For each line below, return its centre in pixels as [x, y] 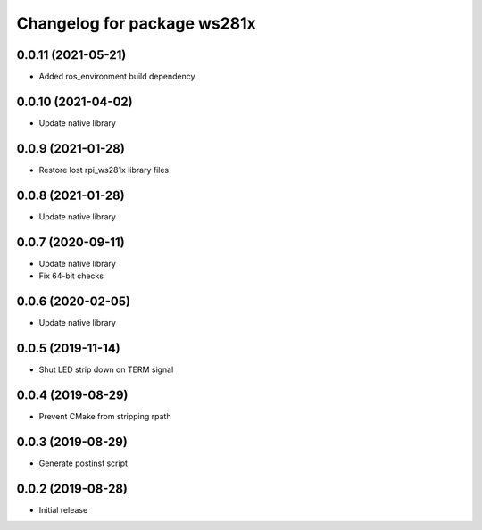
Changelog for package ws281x [136, 23]
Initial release [63, 509]
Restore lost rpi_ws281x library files [104, 170]
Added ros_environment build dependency [117, 77]
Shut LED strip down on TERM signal [106, 369]
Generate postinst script [83, 463]
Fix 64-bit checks [71, 276]
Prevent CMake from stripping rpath [105, 416]
